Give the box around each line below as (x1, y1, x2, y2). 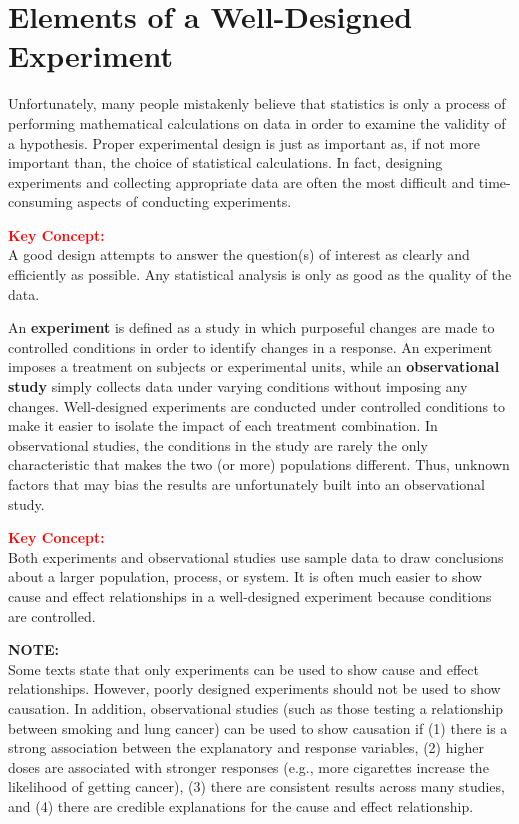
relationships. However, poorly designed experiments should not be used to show (8, 678, 501, 699)
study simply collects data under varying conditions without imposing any (8, 376, 468, 397)
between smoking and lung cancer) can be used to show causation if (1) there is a (8, 717, 508, 738)
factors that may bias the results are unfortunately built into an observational (8, 474, 486, 494)
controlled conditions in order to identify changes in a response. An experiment (8, 336, 493, 357)
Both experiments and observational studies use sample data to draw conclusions (8, 546, 504, 567)
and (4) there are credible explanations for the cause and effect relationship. (8, 795, 474, 816)
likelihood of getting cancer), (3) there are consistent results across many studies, (8, 776, 505, 797)
